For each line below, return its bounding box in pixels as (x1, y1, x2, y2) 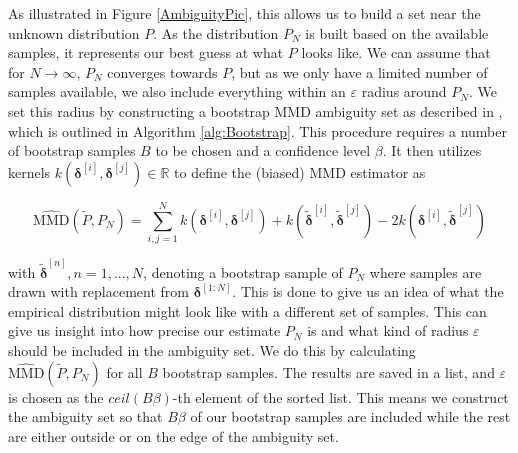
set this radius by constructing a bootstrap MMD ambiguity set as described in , (8, 100, 503, 121)
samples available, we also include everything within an (8, 81, 346, 102)
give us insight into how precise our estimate (8, 320, 281, 341)
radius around (361, 81, 447, 102)
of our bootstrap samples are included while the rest (190, 406, 511, 427)
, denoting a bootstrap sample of (143, 261, 343, 282)
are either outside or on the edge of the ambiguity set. (8, 425, 339, 446)
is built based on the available (305, 22, 489, 43)
